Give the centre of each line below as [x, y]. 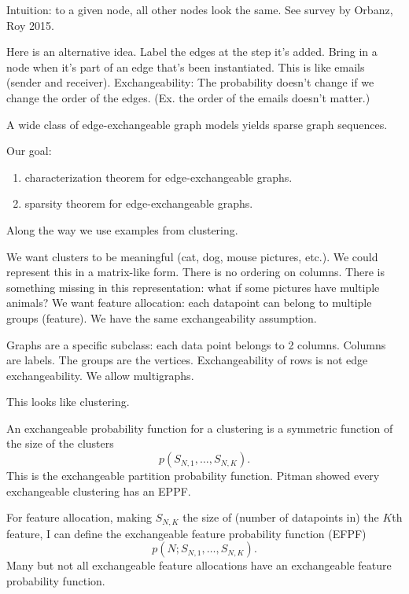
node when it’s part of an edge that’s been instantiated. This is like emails [186, 66]
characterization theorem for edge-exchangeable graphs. [158, 177]
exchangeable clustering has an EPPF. [99, 491]
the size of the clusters [60, 443]
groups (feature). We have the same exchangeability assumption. [162, 317]
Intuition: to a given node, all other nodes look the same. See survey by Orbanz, [200, 9]
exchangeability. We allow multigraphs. [100, 375]
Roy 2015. [30, 25]
